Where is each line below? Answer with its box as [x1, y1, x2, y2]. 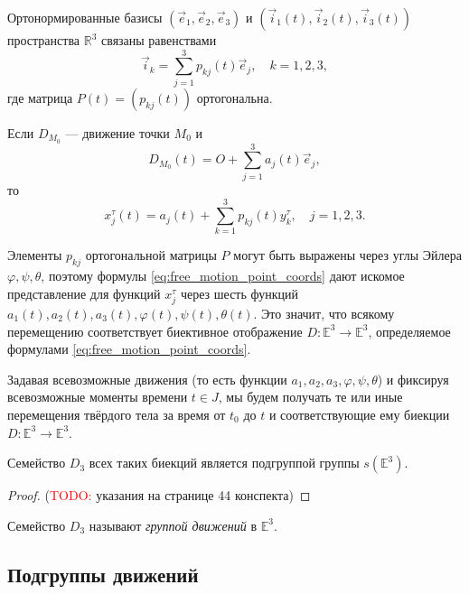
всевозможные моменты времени [7, 387, 188, 406]
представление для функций [7, 283, 161, 302]
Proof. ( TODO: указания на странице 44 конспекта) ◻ [7, 486, 311, 505]
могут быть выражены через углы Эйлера [233, 246, 462, 265]
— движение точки [65, 123, 170, 142]
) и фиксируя [377, 369, 449, 388]
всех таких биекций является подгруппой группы [89, 453, 360, 472]
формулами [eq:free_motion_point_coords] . [7, 339, 251, 358]
